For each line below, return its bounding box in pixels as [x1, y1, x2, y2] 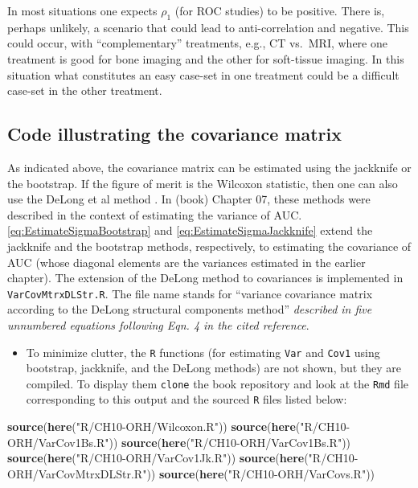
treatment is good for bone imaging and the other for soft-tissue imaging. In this [7, 50, 404, 67]
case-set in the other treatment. [7, 82, 162, 99]
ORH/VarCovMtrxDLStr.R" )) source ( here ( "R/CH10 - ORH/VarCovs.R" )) [7, 465, 375, 482]
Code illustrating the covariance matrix [7, 121, 342, 146]
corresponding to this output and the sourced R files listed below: [26, 391, 347, 408]
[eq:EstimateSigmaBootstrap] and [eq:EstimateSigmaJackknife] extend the [7, 222, 373, 239]
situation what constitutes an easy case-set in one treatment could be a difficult [7, 66, 400, 83]
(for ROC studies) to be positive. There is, [174, 2, 385, 18]
